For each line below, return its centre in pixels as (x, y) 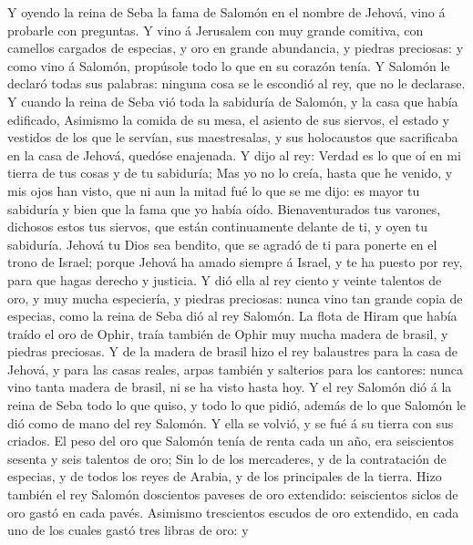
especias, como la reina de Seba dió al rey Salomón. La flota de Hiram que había (232, 316)
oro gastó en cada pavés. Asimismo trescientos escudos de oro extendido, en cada (233, 512)
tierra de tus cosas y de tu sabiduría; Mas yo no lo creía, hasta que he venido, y (230, 173)
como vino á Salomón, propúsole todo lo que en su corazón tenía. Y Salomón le (229, 65)
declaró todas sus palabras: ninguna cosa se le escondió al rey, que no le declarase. (236, 83)
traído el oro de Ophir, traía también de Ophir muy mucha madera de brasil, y (228, 333)
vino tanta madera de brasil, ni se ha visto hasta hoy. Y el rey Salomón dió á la (230, 387)
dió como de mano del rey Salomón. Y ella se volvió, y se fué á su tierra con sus (231, 422)
